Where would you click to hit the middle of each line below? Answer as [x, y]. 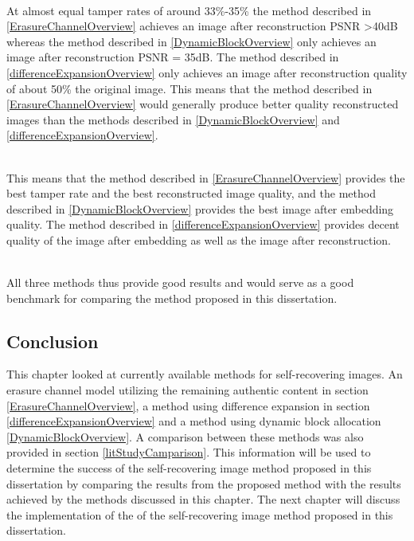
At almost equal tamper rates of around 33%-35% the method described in [189, 10]
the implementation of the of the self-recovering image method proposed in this [200, 514]
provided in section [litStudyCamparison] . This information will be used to [189, 452]
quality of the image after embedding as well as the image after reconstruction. [199, 239]
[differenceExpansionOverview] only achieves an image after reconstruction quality [207, 72]
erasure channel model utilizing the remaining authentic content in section [187, 390]
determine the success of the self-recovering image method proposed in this [189, 468]
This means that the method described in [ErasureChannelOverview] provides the [206, 177]
